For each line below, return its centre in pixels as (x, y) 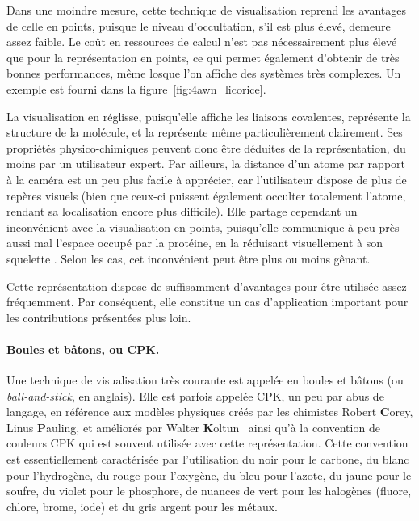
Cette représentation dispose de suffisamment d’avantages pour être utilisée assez (207, 286)
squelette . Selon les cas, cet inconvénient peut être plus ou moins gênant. (189, 258)
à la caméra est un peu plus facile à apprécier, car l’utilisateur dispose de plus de (207, 179)
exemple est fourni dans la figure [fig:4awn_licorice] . (136, 88)
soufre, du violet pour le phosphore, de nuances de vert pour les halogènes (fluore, (209, 491)
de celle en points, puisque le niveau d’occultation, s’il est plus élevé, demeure (199, 25)
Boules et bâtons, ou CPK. (83, 349)
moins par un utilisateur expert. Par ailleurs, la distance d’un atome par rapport (206, 164)
